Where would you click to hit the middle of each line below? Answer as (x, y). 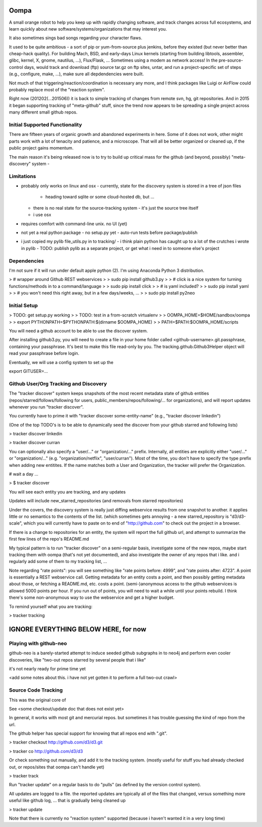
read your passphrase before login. (44, 353)
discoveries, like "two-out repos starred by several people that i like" (77, 660)
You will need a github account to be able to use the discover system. (78, 331)
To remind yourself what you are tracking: (51, 606)
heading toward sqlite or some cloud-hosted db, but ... (100, 197)
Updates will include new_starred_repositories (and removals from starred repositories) (96, 501)
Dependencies (27, 261)
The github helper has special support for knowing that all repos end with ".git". (88, 733)
